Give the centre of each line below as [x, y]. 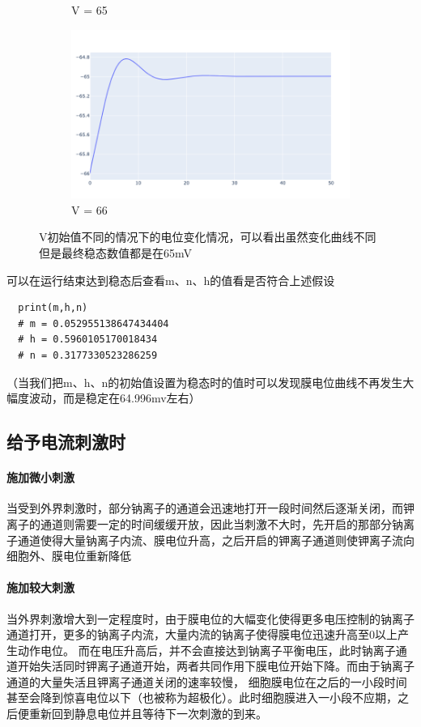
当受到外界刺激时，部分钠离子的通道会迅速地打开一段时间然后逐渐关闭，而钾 [210, 508]
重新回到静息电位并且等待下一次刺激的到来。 [148, 714]
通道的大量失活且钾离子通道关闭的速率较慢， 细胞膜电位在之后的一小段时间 [207, 681]
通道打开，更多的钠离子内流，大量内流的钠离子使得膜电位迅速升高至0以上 [202, 634]
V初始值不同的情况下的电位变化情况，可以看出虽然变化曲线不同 [208, 237]
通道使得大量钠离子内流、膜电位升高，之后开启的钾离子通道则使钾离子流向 [216, 540]
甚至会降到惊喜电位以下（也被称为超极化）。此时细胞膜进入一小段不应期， [202, 697]
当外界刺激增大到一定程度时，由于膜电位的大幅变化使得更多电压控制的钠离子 [210, 618]
